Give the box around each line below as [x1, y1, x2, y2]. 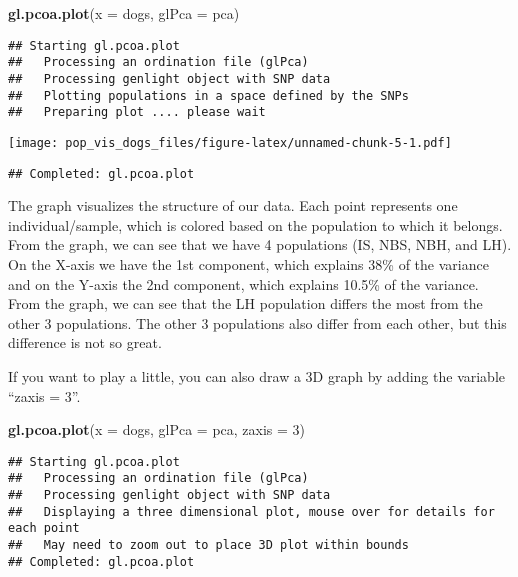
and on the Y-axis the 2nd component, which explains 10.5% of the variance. [8, 273, 479, 294]
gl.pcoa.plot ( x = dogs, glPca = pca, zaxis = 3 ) [8, 419, 306, 440]
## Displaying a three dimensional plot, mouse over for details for [8, 504, 495, 519]
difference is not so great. [8, 332, 162, 353]
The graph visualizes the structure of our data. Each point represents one [8, 195, 458, 216]
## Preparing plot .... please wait [8, 105, 266, 120]
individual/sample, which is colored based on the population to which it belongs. [8, 214, 503, 235]
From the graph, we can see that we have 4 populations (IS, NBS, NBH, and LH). [8, 234, 512, 255]
